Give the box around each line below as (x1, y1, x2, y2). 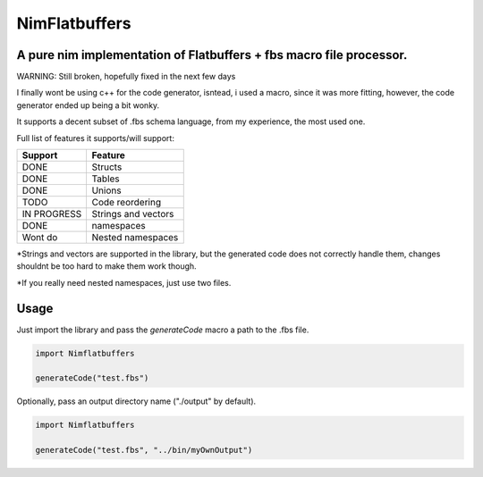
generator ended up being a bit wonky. (16, 99, 160, 111)
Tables (91, 172, 120, 185)
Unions (91, 184, 122, 197)
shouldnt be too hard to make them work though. (16, 261, 197, 272)
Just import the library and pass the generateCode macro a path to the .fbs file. (16, 324, 309, 335)
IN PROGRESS (21, 208, 82, 221)
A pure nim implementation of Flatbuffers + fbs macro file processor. (16, 47, 408, 63)
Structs (91, 161, 123, 173)
